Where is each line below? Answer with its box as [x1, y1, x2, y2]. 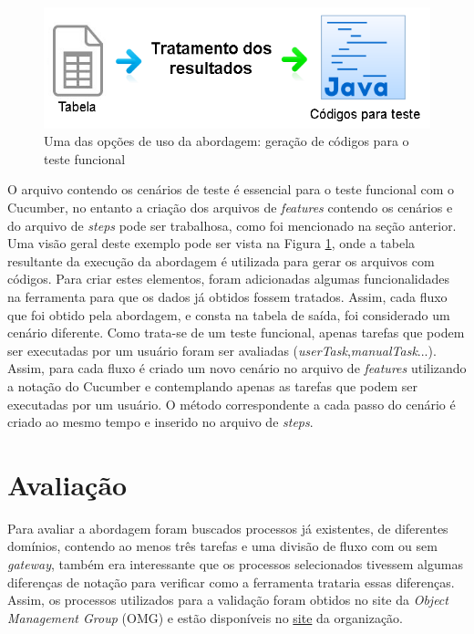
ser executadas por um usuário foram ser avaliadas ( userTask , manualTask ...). [7, 340, 437, 359]
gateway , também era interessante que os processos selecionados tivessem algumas [7, 555, 463, 574]
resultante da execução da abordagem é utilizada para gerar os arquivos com [7, 251, 435, 270]
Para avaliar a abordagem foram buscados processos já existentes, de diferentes [7, 518, 448, 537]
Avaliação [7, 465, 128, 503]
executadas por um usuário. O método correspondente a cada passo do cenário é [7, 394, 456, 413]
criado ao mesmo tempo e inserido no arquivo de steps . [7, 412, 314, 431]
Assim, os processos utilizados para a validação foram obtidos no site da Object [7, 590, 448, 609]
